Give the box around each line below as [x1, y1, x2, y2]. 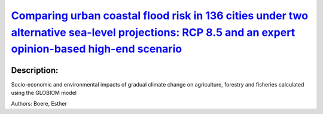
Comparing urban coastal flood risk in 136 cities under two [11, 9, 308, 22]
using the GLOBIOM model [11, 90, 77, 97]
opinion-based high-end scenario [11, 42, 182, 56]
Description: [11, 65, 59, 75]
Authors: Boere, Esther [11, 100, 67, 107]
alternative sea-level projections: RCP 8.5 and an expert [11, 26, 295, 39]
